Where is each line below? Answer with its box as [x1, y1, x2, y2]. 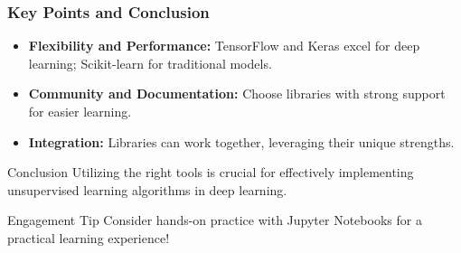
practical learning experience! [7, 228, 170, 247]
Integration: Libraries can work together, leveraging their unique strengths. [28, 132, 455, 151]
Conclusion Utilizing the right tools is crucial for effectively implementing [7, 163, 414, 182]
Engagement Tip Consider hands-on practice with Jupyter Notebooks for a [7, 211, 422, 230]
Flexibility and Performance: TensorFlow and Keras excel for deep [28, 36, 420, 55]
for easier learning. [28, 102, 132, 120]
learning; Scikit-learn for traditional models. [28, 53, 272, 72]
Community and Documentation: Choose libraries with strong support [28, 84, 446, 103]
